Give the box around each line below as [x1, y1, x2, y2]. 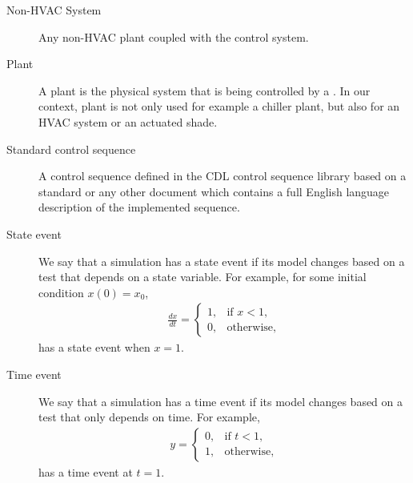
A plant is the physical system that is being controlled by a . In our [38, 82, 371, 99]
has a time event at [38, 463, 133, 480]
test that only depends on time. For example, [38, 409, 260, 425]
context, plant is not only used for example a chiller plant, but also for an [38, 98, 400, 115]
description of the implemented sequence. [38, 199, 240, 215]
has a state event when [38, 339, 150, 356]
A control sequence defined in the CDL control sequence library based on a [38, 167, 407, 184]
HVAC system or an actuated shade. [38, 113, 218, 130]
